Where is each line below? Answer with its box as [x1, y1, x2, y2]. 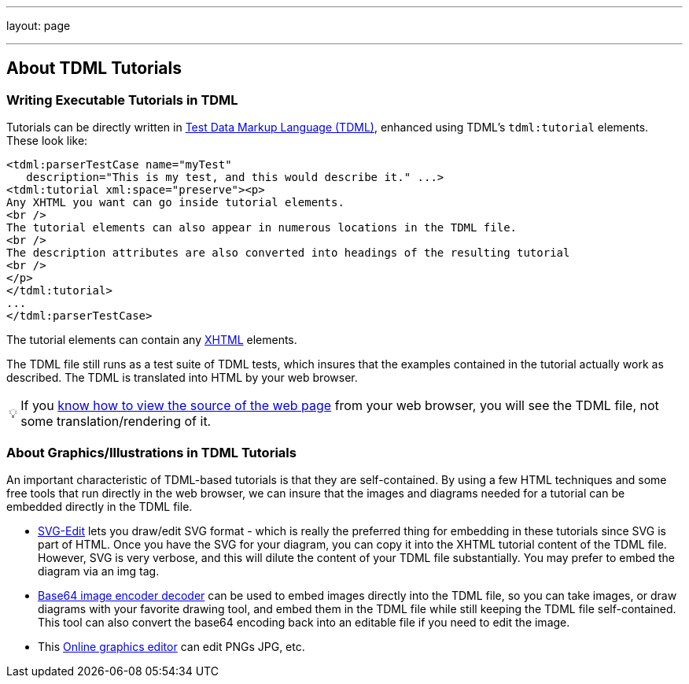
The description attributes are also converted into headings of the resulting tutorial [6, 246, 570, 260]
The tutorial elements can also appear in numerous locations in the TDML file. [6, 221, 518, 235]
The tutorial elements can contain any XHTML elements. [6, 333, 297, 347]
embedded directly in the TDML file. [6, 499, 193, 513]
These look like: [6, 134, 88, 148]
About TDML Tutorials [6, 58, 182, 79]
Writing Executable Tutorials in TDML [6, 91, 238, 108]
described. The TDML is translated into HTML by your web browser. [6, 371, 358, 385]
